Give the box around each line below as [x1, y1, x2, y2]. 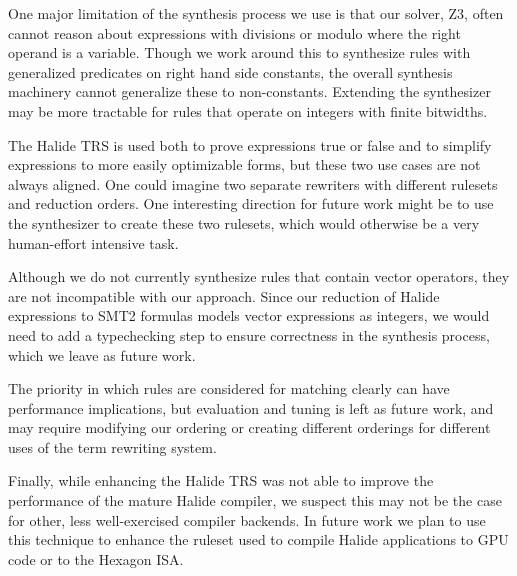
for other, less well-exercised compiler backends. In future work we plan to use [8, 509, 486, 530]
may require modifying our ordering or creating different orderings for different [8, 417, 491, 438]
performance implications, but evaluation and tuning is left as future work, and [8, 397, 494, 418]
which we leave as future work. [8, 344, 196, 365]
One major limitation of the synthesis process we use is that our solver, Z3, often [8, 3, 504, 23]
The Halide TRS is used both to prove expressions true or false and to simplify [8, 134, 492, 155]
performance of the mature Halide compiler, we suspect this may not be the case [8, 490, 502, 511]
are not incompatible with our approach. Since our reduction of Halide [8, 285, 440, 306]
